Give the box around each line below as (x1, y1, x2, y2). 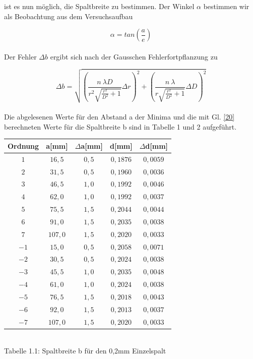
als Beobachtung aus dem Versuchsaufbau (4, 11, 133, 21)
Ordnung (8, 140, 39, 151)
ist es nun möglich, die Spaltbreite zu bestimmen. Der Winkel (4, 1, 195, 11)
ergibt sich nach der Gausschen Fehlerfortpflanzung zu (50, 51, 218, 62)
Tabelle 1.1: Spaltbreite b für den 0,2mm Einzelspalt (4, 345, 166, 356)
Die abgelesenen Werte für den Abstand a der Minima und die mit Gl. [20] (4, 111, 235, 122)
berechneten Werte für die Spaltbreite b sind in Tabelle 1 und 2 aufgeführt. (4, 121, 237, 132)
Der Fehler (4, 51, 37, 62)
